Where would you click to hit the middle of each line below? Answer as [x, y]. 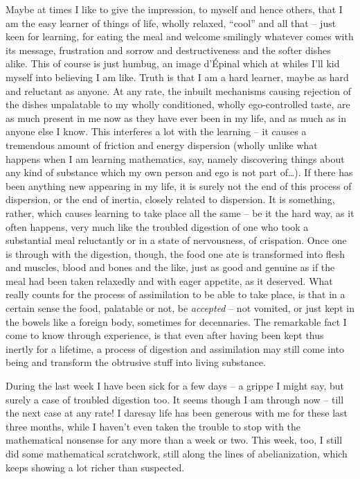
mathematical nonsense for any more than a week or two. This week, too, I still [174, 440]
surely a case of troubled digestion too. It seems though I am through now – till [175, 399]
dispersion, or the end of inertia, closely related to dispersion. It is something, [170, 199]
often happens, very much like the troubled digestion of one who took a [157, 226]
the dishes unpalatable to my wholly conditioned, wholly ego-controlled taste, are [178, 104]
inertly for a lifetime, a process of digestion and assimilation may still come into [175, 348]
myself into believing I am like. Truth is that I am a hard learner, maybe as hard [177, 77]
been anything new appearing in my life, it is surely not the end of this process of [179, 185]
